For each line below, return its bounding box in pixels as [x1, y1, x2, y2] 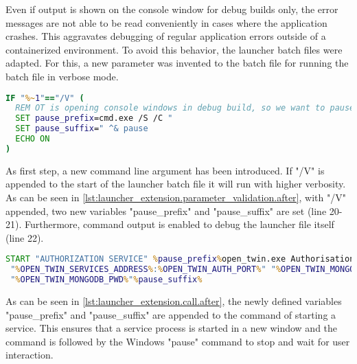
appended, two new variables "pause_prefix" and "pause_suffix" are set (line [5, 203, 327, 218]
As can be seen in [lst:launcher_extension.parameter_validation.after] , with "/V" [5, 190, 346, 204]
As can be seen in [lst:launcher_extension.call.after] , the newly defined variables [5, 294, 342, 308]
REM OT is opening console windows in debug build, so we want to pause [15, 103, 355, 113]
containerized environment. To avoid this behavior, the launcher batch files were [5, 42, 343, 56]
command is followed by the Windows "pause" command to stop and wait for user [5, 334, 350, 348]
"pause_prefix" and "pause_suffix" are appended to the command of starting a [5, 307, 336, 321]
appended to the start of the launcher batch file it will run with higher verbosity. [5, 177, 346, 191]
